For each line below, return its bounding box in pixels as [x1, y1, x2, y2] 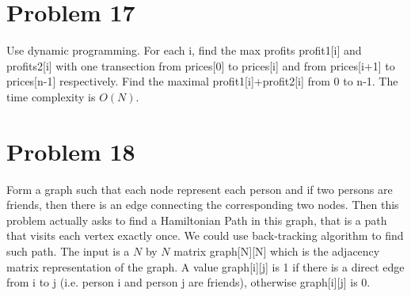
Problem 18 [6, 135, 135, 167]
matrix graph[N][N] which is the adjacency [173, 243, 380, 259]
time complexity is [6, 88, 96, 104]
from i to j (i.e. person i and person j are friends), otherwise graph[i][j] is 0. [6, 274, 371, 290]
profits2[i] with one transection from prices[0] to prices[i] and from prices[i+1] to [6, 57, 395, 74]
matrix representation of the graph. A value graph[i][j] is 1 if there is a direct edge [6, 258, 405, 275]
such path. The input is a [6, 243, 130, 259]
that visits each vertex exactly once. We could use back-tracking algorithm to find [6, 227, 404, 244]
